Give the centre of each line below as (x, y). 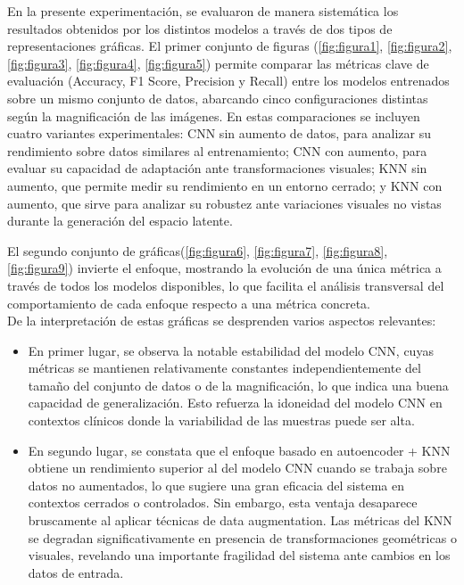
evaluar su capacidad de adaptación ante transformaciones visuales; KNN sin (217, 168)
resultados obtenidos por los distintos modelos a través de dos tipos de (200, 28)
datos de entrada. (76, 572)
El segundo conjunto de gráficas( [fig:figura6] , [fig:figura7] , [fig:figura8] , (198, 250)
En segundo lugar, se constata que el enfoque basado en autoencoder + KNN (239, 450)
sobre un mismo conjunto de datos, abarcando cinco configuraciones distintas (218, 98)
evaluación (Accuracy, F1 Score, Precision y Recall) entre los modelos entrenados (228, 81)
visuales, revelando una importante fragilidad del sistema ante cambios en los (239, 555)
